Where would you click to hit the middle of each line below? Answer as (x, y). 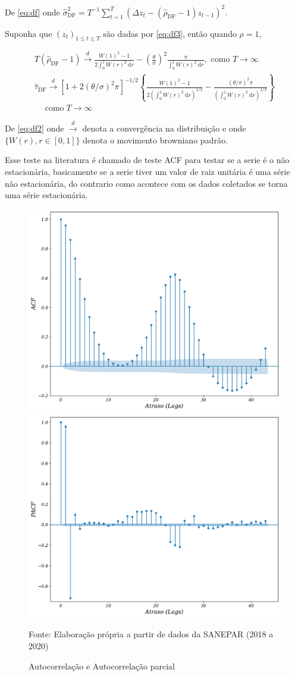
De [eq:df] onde (32, 12)
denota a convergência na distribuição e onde (164, 128)
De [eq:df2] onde (34, 128)
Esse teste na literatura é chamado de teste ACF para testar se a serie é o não (147, 160)
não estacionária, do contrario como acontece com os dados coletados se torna (146, 183)
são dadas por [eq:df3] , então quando (170, 33)
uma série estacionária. (46, 195)
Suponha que (29, 33)
